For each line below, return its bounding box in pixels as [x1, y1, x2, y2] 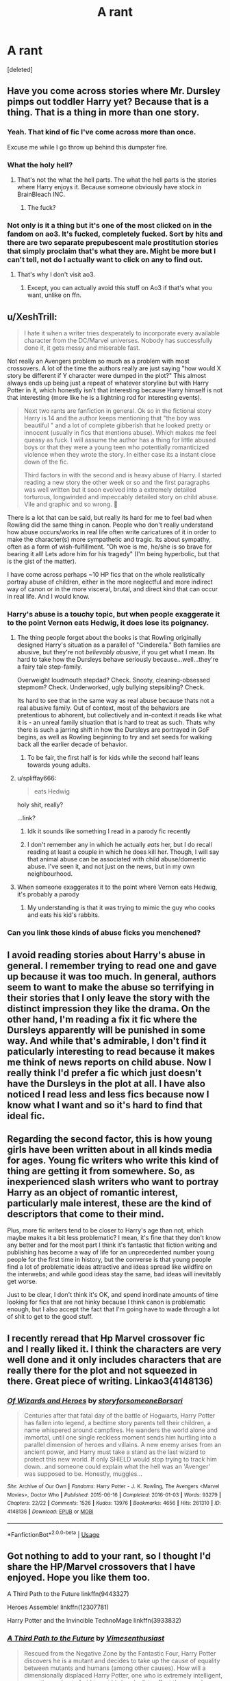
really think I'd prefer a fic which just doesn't [7, 1067, 202, 1079]
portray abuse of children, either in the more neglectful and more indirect [7, 577, 214, 586]
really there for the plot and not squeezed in [7, 1364, 197, 1376]
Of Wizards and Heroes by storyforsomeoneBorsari [7, 1396, 183, 1405]
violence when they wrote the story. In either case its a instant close [23, 451, 216, 459]
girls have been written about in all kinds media [7, 1144, 212, 1156]
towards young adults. [27, 761, 90, 769]
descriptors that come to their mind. [7, 1208, 164, 1220]
